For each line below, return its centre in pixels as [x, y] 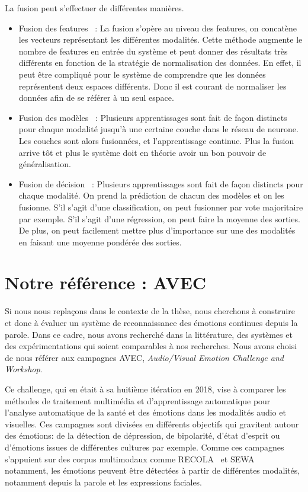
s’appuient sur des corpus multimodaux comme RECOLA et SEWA [130, 459]
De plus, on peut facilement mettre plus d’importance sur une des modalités [157, 230]
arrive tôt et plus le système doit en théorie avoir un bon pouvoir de [142, 152]
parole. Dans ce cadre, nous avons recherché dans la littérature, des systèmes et [149, 334]
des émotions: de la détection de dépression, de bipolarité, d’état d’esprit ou [142, 435]
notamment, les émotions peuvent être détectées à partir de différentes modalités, [153, 470]
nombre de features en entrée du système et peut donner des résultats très [153, 51]
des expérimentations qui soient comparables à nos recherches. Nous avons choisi [151, 346]
